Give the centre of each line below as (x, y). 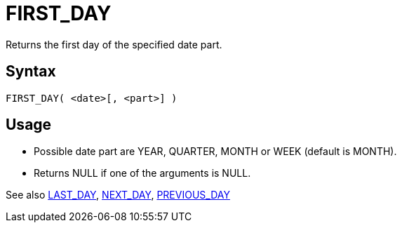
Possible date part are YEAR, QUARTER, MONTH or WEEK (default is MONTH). (215, 152)
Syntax (31, 72)
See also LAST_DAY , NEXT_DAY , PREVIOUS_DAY (118, 195)
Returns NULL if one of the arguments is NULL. (142, 173)
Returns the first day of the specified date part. (114, 44)
